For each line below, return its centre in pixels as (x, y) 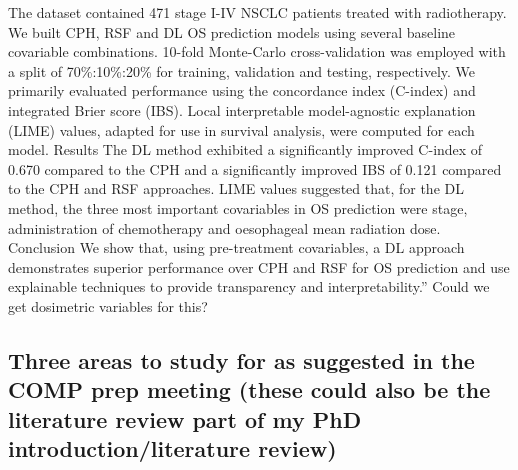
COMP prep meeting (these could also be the (249, 389)
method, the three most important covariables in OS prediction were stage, (238, 207)
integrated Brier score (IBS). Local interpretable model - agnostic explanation (242, 109)
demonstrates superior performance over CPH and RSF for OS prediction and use (259, 266)
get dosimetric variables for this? (108, 305)
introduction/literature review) (172, 448)
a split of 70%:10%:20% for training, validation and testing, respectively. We (242, 70)
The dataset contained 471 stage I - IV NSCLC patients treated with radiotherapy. (257, 12)
